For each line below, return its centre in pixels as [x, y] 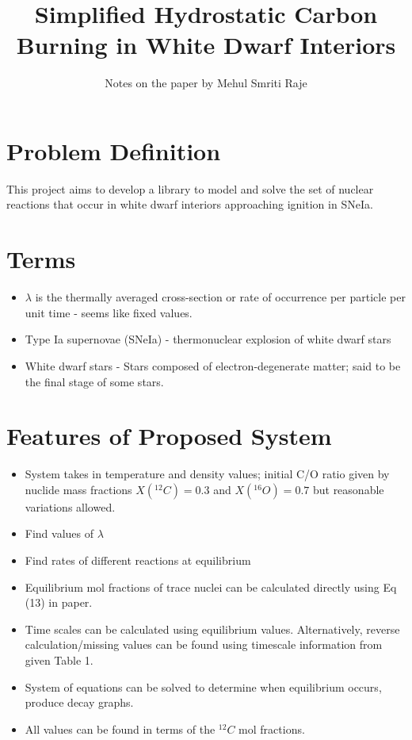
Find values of [59, 533]
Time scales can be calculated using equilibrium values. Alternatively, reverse [212, 629]
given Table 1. [59, 660]
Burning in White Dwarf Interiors [206, 45]
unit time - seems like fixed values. [109, 312]
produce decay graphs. [79, 702]
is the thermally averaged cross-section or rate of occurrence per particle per [220, 297]
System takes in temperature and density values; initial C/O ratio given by [207, 474]
